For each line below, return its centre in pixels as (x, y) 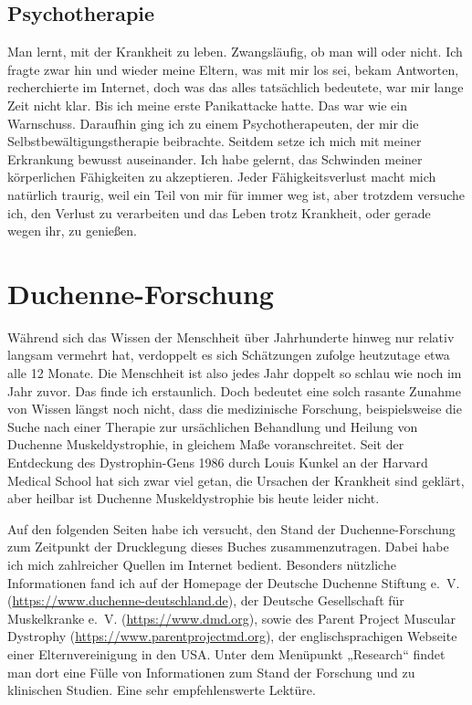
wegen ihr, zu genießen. (72, 231)
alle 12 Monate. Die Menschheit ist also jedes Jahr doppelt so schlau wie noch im (235, 373)
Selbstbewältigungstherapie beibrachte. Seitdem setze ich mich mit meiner (215, 141)
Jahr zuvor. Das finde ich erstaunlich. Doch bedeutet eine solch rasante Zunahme (234, 390)
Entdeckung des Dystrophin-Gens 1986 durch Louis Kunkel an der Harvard (218, 463)
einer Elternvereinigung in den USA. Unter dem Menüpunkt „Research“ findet (226, 653)
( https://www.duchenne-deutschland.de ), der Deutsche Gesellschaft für (206, 600)
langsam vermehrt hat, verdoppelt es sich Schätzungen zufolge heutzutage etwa (229, 355)
